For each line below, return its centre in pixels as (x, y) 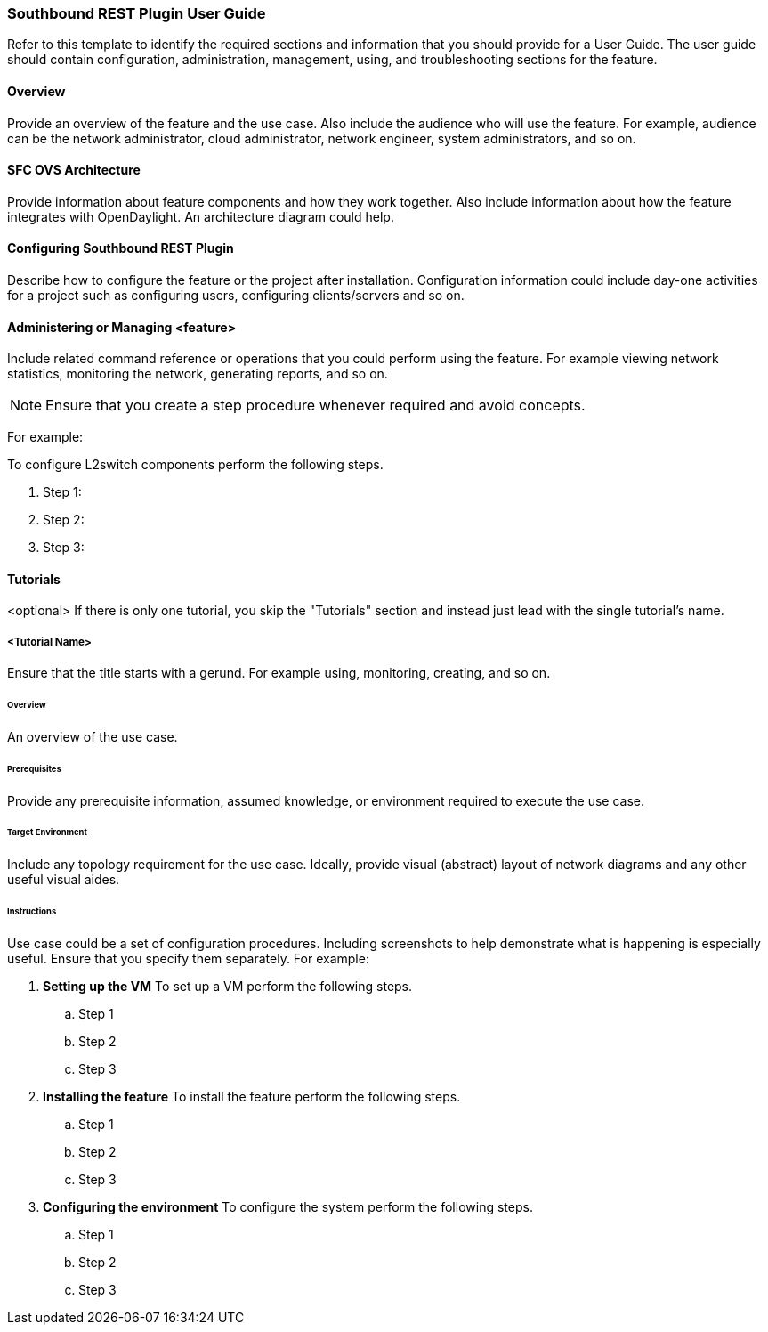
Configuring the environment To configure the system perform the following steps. (288, 1207)
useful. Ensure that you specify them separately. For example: (188, 958)
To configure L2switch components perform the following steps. (195, 465)
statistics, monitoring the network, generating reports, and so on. (198, 374)
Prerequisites (34, 768)
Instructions (32, 912)
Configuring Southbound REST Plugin (121, 248)
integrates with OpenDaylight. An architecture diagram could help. (201, 216)
